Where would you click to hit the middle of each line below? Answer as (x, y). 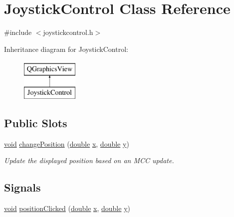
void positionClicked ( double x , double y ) (67, 208)
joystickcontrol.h (68, 32)
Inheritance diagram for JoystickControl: (66, 49)
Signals (22, 187)
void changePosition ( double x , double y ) (67, 143)
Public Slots (36, 122)
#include (18, 32)
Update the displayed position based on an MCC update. (89, 160)
